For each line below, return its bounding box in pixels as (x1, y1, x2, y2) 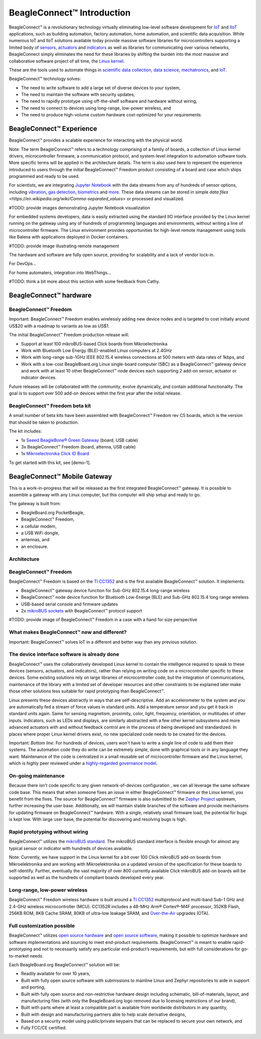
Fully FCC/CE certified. (21, 1025, 67, 1031)
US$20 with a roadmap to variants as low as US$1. (9, 323, 110, 329)
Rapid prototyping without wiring (9, 829, 88, 835)
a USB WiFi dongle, (21, 530, 60, 536)
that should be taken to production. (9, 419, 79, 425)
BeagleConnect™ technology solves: (9, 76, 81, 82)
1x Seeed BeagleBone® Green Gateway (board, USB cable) (21, 437, 138, 443)
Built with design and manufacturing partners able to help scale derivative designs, (21, 1011, 186, 1017)
